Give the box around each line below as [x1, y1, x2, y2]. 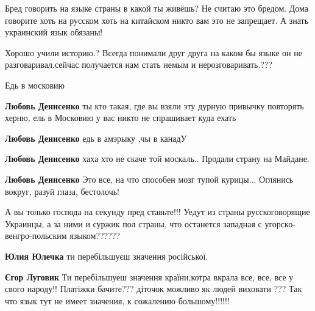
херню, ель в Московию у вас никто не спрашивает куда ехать [5, 111, 236, 124]
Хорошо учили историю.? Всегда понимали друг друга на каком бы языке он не [5, 46, 302, 59]
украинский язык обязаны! [5, 26, 103, 38]
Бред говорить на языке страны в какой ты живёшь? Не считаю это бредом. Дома [5, 2, 309, 14]
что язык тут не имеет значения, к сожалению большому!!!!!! [5, 294, 230, 307]
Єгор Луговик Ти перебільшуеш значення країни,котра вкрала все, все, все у [5, 270, 294, 283]
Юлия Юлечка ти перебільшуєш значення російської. [5, 249, 208, 262]
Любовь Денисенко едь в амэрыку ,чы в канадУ [5, 131, 187, 144]
